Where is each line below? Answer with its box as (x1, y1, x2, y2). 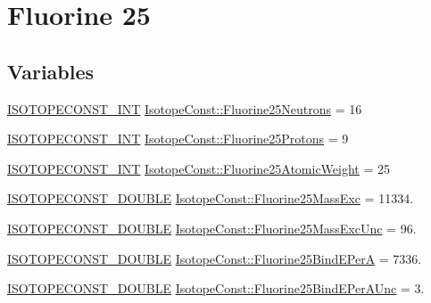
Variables (7, 57, 95, 85)
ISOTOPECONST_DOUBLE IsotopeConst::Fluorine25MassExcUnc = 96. (7, 218, 417, 237)
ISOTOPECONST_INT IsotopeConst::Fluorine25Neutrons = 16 (7, 99, 362, 118)
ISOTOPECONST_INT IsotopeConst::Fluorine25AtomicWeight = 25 (7, 159, 390, 177)
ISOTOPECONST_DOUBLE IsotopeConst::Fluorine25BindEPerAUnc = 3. (7, 279, 425, 298)
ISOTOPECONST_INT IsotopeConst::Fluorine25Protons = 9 (7, 129, 349, 148)
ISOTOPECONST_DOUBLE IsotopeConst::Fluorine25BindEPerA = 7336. (7, 249, 422, 267)
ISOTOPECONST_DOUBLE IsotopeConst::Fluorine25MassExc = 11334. (7, 189, 414, 208)
